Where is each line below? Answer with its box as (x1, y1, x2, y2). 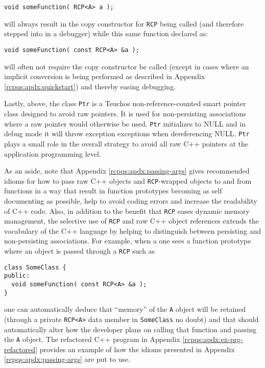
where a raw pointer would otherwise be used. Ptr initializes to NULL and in (4, 118, 246, 129)
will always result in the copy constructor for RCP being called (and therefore (4, 18, 244, 29)
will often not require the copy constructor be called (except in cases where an (4, 61, 249, 71)
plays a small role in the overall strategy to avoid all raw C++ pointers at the (4, 138, 249, 149)
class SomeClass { (4, 263, 66, 271)
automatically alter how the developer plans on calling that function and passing (4, 324, 257, 334)
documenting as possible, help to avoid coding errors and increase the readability (4, 195, 257, 206)
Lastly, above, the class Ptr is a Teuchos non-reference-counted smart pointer (4, 98, 246, 109)
